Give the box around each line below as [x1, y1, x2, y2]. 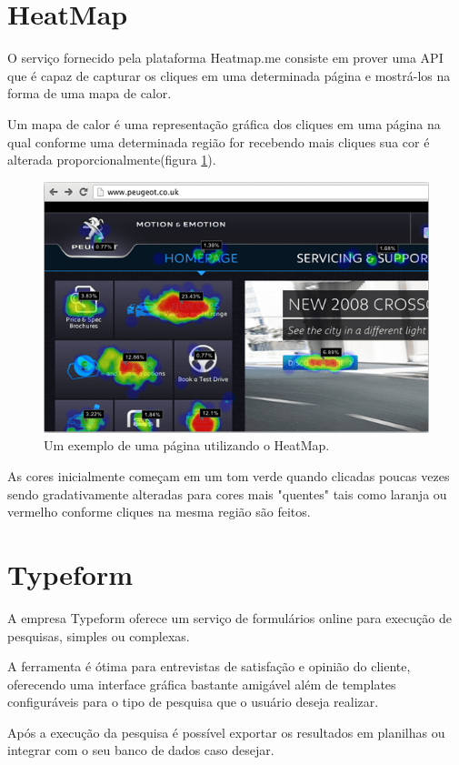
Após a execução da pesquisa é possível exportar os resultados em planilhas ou [7, 722, 445, 741]
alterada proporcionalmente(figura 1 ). [7, 150, 216, 169]
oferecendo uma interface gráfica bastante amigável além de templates [7, 674, 396, 693]
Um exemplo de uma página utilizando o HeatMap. [44, 436, 330, 455]
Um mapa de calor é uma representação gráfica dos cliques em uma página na [7, 114, 441, 133]
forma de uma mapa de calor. [7, 84, 172, 103]
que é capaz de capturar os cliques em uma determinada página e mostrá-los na [7, 65, 451, 85]
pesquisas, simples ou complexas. [7, 626, 190, 645]
